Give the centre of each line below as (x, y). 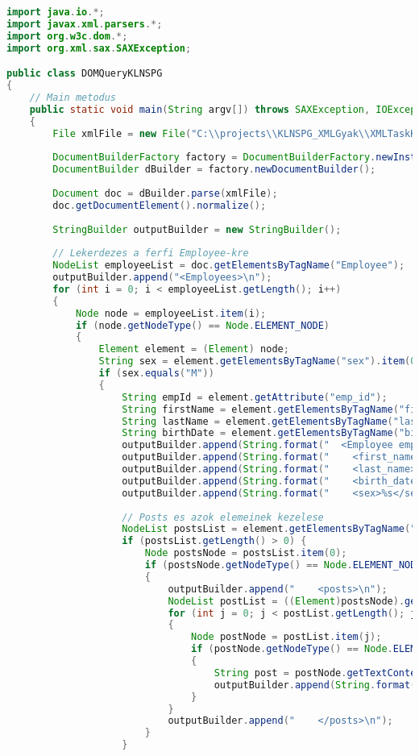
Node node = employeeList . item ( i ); (171, 313)
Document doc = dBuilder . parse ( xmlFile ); (165, 193)
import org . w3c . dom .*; (67, 36)
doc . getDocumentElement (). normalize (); (160, 205)
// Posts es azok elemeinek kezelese (223, 517)
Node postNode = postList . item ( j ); (286, 637)
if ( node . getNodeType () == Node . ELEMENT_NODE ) (203, 325)
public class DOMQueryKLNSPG (85, 74)
